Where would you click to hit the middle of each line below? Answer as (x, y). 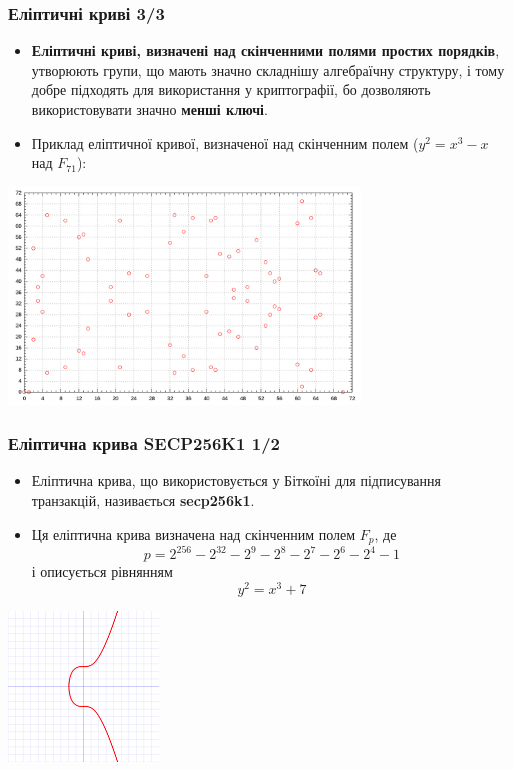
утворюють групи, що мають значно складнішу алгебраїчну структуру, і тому (268, 69)
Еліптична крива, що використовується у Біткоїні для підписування (236, 480)
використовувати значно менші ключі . (149, 109)
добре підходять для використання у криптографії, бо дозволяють (231, 89)
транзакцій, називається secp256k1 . (143, 499)
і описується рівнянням (102, 571)
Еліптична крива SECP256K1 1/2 (144, 443)
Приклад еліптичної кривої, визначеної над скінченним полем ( (225, 142)
